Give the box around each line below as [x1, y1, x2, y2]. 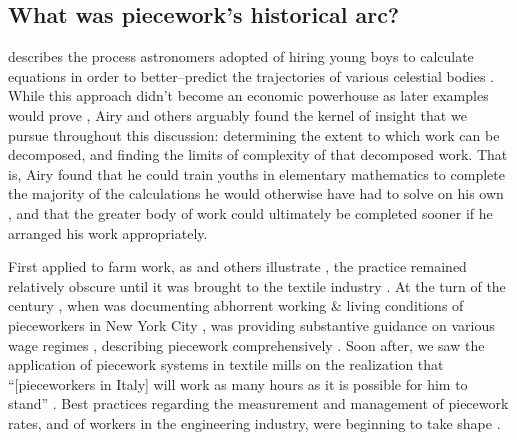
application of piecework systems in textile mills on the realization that [8, 354, 444, 375]
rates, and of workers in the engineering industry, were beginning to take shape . [8, 412, 501, 433]
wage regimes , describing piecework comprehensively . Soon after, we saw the [8, 334, 485, 355]
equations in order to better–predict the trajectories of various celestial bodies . [8, 65, 495, 86]
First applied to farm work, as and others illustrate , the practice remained [8, 256, 467, 277]
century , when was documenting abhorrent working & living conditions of [8, 295, 464, 316]
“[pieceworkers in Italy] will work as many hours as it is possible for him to [8, 373, 468, 394]
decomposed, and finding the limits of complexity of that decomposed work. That [8, 144, 508, 165]
